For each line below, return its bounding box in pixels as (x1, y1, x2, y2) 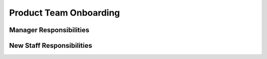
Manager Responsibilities (9, 26, 89, 34)
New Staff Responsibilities (9, 41, 92, 50)
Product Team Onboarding (9, 7, 120, 18)
